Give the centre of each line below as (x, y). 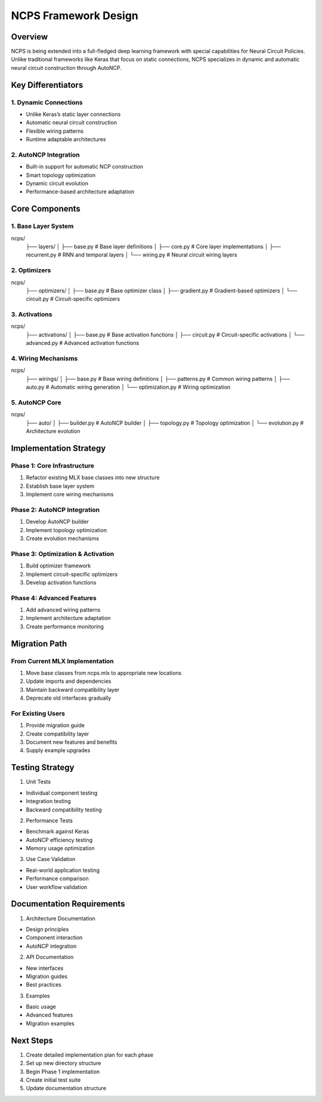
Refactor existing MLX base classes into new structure (93, 478)
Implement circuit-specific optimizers (72, 574)
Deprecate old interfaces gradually (69, 698)
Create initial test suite (53, 1080)
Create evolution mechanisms (63, 538)
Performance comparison (57, 878)
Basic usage (41, 1007)
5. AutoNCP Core (36, 402)
